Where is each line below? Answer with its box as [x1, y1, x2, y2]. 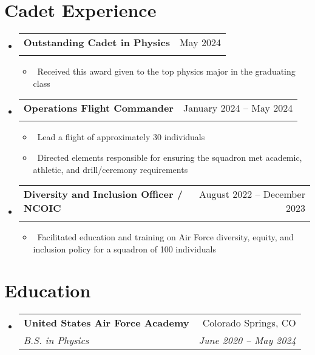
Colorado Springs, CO [202, 316, 296, 330]
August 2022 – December [199, 187, 305, 201]
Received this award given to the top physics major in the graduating [37, 65, 296, 78]
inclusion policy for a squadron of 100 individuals [33, 242, 216, 255]
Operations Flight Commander [23, 101, 174, 115]
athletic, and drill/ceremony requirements [33, 163, 188, 175]
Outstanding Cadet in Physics [23, 35, 170, 50]
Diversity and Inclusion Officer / [23, 187, 183, 201]
